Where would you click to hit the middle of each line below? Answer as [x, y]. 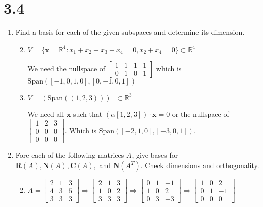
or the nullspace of [201, 114]
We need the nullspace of [67, 68]
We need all [46, 114]
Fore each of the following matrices [70, 155]
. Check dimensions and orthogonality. [200, 165]
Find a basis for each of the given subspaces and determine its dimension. [130, 32]
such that [88, 114]
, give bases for [155, 155]
